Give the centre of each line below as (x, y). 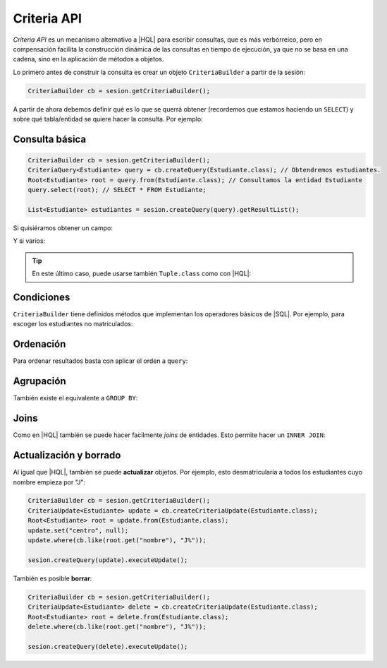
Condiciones (42, 297)
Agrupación (39, 381)
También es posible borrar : (53, 578)
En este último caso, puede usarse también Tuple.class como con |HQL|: (142, 274)
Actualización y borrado (67, 455)
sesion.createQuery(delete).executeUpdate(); (108, 646)
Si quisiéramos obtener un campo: (63, 228)
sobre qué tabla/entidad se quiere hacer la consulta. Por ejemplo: (108, 119)
